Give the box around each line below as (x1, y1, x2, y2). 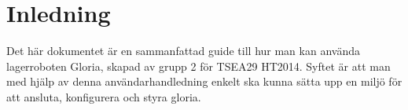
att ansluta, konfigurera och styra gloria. (6, 88, 201, 104)
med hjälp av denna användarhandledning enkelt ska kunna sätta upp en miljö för (6, 73, 402, 90)
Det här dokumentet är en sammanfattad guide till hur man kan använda (6, 42, 360, 59)
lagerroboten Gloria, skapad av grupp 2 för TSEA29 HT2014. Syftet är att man (6, 57, 391, 74)
